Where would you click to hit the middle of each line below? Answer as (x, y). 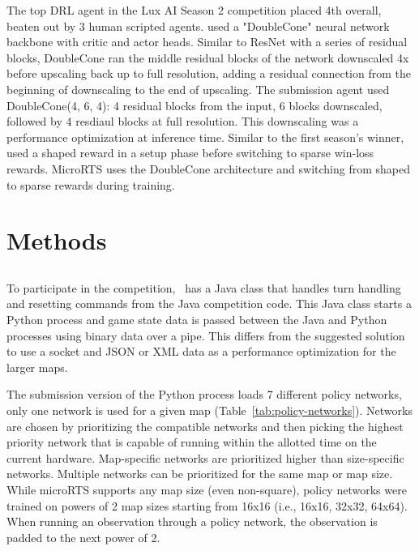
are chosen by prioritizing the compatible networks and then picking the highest (205, 426)
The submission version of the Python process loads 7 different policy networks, (204, 394)
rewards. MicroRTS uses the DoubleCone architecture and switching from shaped (209, 168)
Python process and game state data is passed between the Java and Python (197, 320)
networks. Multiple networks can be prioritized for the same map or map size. (200, 474)
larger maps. (37, 367)
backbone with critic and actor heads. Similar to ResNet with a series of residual (207, 42)
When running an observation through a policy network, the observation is (192, 521)
